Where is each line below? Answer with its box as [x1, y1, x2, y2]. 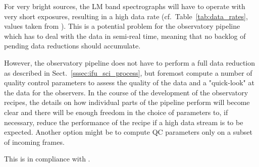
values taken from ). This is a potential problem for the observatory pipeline [4, 21, 240, 31]
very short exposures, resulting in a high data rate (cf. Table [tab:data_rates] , [4, 11, 248, 21]
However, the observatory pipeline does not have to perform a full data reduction [4, 57, 255, 68]
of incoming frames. [4, 136, 65, 147]
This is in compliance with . [4, 153, 90, 164]
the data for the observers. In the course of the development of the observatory [4, 87, 248, 97]
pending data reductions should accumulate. [4, 40, 141, 51]
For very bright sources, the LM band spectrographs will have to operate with [4, 1, 245, 11]
